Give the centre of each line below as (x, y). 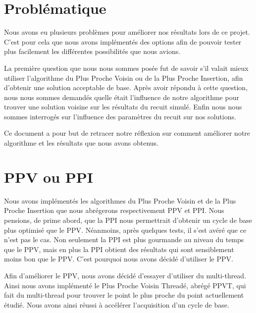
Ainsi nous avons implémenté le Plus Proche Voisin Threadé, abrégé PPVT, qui (125, 285)
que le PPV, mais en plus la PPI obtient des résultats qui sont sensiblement (119, 249)
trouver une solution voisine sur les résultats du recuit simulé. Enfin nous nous (123, 107)
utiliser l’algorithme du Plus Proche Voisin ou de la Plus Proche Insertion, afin (124, 78)
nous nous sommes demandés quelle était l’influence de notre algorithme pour (122, 97)
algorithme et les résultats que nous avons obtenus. (81, 143)
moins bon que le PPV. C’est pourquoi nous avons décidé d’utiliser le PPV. (119, 259)
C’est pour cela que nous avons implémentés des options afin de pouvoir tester (123, 41)
